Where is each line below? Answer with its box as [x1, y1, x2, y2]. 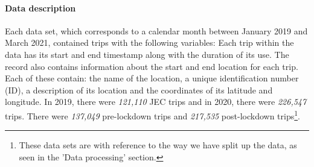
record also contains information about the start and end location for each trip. [5, 60, 298, 72]
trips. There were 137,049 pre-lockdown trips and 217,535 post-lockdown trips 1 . [5, 107, 300, 122]
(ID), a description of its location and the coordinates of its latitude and [5, 83, 273, 96]
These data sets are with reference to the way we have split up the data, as [19, 139, 297, 151]
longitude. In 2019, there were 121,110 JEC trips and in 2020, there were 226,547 [5, 95, 307, 108]
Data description [5, 1, 76, 14]
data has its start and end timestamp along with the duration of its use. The [5, 48, 289, 60]
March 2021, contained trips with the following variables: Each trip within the [5, 36, 294, 49]
